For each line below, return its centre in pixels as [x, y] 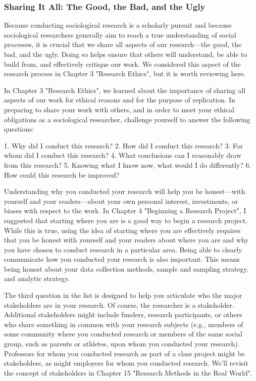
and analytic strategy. [37, 278]
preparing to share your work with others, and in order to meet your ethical [119, 109]
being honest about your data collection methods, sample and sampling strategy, [126, 268]
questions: [19, 129]
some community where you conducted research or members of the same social [123, 334]
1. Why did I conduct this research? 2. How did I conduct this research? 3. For [124, 145]
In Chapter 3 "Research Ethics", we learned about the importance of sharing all [125, 90]
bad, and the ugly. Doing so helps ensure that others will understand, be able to [126, 54]
